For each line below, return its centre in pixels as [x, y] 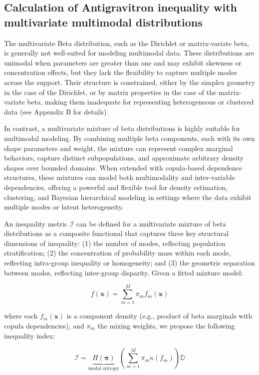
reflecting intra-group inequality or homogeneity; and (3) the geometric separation [129, 263]
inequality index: [29, 335]
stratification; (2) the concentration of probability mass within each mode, [118, 253]
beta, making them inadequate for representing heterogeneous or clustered [140, 102]
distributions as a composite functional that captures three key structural [116, 233]
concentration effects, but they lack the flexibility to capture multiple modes [121, 72]
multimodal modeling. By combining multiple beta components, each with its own [129, 138]
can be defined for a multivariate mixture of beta [151, 223]
